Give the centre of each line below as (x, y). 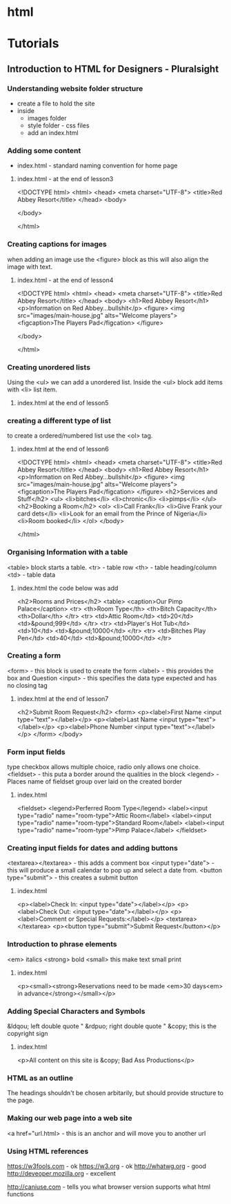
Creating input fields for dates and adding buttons (92, 848)
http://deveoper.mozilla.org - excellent (61, 1173)
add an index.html (53, 133)
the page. (21, 1101)
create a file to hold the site (56, 103)
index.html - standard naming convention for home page (97, 165)
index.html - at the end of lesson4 (65, 280)
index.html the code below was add (68, 588)
